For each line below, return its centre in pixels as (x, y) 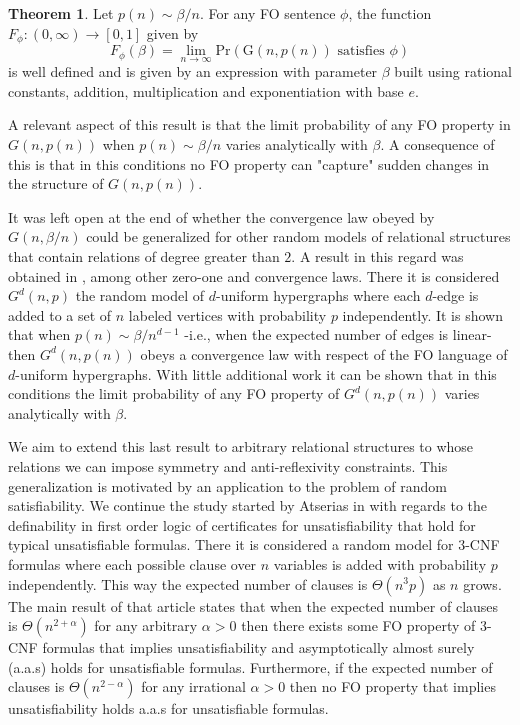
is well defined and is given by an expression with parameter (193, 71)
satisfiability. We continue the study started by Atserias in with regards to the (248, 505)
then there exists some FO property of (358, 625)
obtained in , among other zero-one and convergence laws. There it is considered (254, 275)
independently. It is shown (422, 314)
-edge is (455, 295)
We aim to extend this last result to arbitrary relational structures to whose (241, 446)
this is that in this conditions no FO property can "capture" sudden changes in (249, 163)
